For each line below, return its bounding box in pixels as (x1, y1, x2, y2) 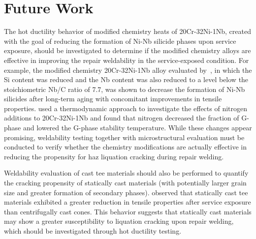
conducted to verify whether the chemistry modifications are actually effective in (4, 142, 247, 152)
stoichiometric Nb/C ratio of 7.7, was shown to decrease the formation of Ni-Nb (4, 84, 245, 94)
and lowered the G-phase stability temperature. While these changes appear (23, 122, 252, 133)
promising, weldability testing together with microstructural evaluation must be (4, 132, 245, 142)
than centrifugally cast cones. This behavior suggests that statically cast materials (4, 206, 252, 216)
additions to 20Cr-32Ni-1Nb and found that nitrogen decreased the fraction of (4, 113, 239, 123)
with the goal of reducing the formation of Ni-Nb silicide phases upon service (4, 35, 236, 46)
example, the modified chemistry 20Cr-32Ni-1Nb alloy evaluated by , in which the (4, 64, 252, 75)
